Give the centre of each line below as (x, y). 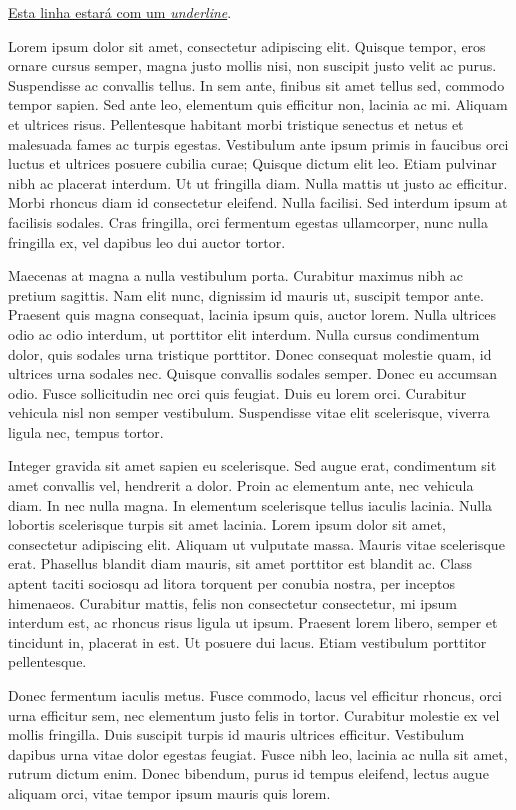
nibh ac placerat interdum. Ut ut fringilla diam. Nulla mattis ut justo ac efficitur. (258, 182)
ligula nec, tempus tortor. (86, 431)
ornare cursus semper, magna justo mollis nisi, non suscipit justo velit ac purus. (252, 65)
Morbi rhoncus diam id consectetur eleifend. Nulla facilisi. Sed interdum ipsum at (258, 202)
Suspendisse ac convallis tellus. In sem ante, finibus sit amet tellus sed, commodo (256, 84)
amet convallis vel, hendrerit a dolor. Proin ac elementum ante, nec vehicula (241, 485)
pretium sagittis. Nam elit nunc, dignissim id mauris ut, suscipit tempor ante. (246, 294)
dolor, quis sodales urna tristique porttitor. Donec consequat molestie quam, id (250, 353)
